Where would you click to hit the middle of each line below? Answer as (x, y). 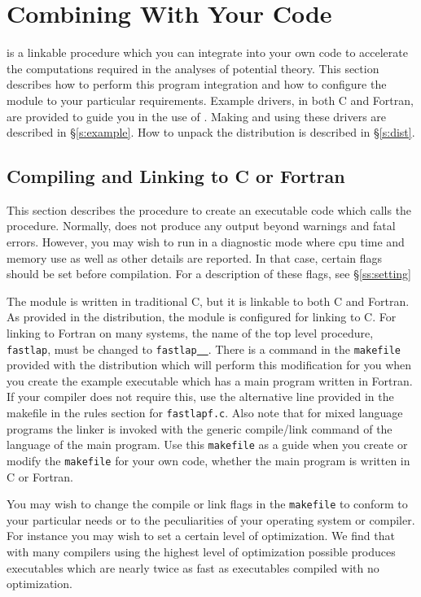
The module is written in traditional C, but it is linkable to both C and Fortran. (208, 301)
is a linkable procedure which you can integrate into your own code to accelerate (207, 52)
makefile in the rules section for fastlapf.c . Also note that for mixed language (205, 413)
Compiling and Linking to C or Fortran (176, 176)
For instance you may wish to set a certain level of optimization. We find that (201, 536)
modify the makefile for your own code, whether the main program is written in (208, 460)
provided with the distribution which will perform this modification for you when (209, 365)
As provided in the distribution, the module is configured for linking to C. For (202, 317)
